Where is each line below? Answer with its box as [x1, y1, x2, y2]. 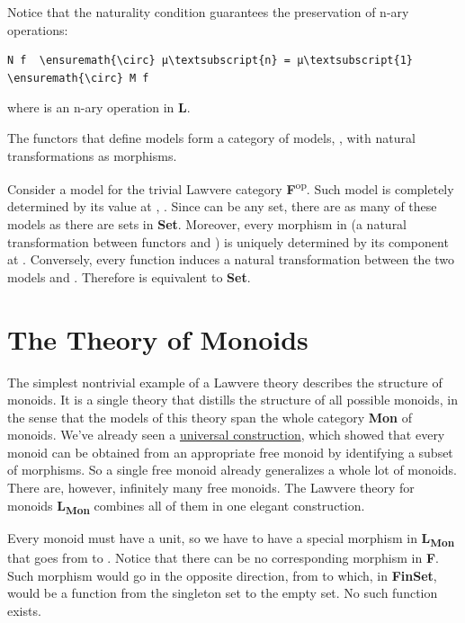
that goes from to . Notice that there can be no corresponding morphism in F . [7, 547, 439, 566]
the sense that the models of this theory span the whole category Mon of [7, 407, 413, 426]
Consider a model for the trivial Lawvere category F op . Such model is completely [7, 177, 454, 198]
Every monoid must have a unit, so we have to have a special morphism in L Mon [7, 528, 455, 549]
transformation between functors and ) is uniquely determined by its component [7, 232, 449, 251]
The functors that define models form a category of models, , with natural [7, 128, 416, 147]
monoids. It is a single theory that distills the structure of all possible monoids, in [7, 390, 458, 409]
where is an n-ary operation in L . [7, 98, 191, 117]
